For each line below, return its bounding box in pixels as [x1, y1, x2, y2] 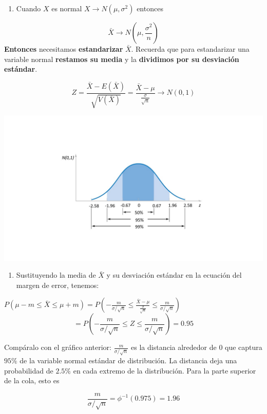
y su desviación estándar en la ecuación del [106, 270, 242, 280]
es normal [51, 3, 82, 13]
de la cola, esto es [4, 375, 60, 386]
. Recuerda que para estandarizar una [131, 44, 250, 54]
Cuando [16, 3, 41, 13]
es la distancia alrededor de [131, 342, 217, 353]
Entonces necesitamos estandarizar [4, 44, 123, 54]
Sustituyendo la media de [16, 270, 96, 280]
